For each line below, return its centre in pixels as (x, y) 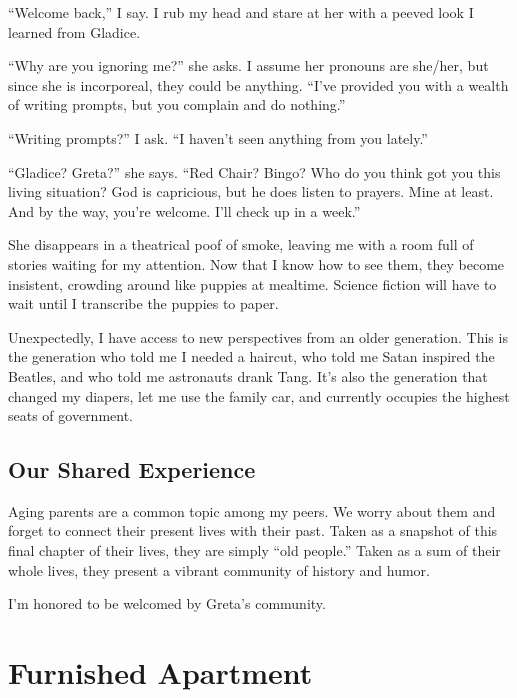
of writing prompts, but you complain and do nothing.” (177, 104)
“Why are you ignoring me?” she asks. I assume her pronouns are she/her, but (248, 65)
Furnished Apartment (160, 672)
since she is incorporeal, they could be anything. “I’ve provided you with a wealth (258, 84)
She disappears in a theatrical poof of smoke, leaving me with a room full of (241, 244)
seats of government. (71, 415)
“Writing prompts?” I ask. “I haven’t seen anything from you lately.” (218, 137)
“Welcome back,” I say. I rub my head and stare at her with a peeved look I (241, 12)
